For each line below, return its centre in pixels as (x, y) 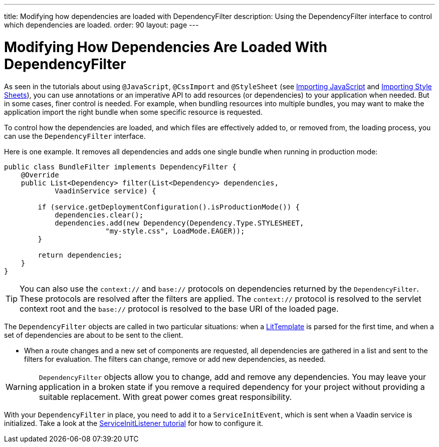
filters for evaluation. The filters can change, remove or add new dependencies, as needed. (175, 359)
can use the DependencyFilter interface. (75, 136)
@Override (40, 175)
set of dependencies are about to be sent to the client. (94, 335)
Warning (21, 387)
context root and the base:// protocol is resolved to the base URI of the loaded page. (179, 308)
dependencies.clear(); (99, 215)
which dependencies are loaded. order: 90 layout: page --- (101, 25)
